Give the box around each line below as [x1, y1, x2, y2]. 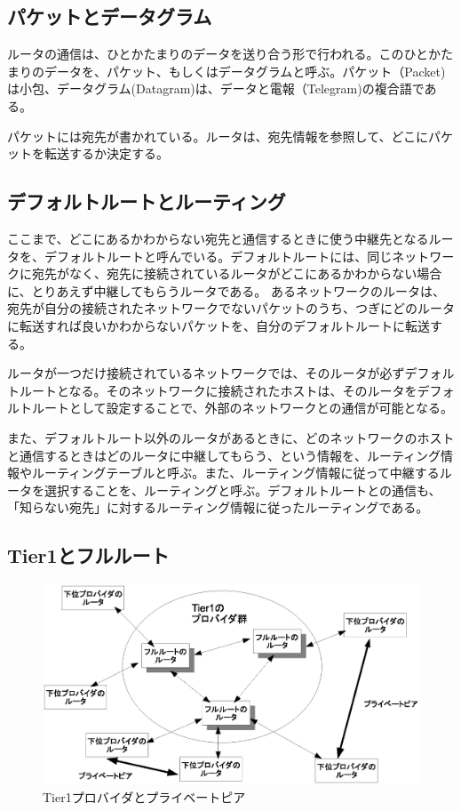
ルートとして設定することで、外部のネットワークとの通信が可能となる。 [31, 398, 454, 417]
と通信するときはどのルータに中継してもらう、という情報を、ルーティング [7, 446, 441, 464]
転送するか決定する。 [44, 144, 169, 163]
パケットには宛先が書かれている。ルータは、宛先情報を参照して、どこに [7, 126, 429, 145]
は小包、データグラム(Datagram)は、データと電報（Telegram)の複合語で [7, 79, 425, 98]
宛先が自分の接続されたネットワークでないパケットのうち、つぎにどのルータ [7, 299, 455, 317]
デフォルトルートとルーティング [7, 188, 286, 215]
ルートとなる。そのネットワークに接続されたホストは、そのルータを [19, 381, 417, 399]
